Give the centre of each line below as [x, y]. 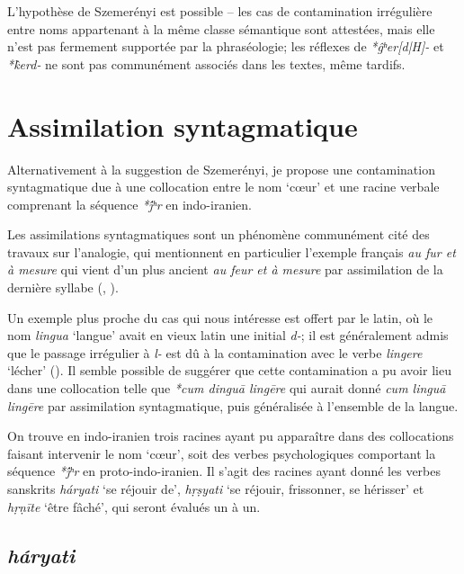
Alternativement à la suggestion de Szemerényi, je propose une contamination [221, 169]
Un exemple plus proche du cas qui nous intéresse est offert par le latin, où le [220, 317]
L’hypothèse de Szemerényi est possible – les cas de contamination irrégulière [220, 11]
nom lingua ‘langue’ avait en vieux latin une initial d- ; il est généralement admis [228, 335]
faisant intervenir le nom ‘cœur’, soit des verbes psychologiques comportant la [222, 453]
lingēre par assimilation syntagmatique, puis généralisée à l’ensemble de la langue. [233, 405]
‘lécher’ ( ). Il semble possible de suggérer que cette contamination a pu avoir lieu [229, 370]
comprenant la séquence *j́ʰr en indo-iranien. [129, 204]
